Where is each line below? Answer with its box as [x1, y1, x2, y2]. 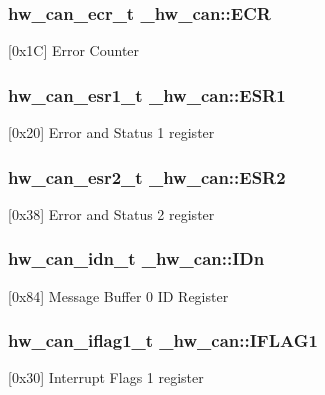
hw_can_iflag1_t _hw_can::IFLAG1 [8, 328, 318, 353]
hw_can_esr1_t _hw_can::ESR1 [8, 82, 286, 107]
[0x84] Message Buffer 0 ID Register [8, 285, 229, 306]
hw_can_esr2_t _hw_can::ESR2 [8, 164, 286, 189]
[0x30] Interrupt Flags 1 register [8, 367, 204, 388]
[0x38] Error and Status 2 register [8, 203, 215, 224]
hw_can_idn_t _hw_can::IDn [8, 246, 265, 271]
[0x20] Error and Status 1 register [8, 122, 215, 143]
